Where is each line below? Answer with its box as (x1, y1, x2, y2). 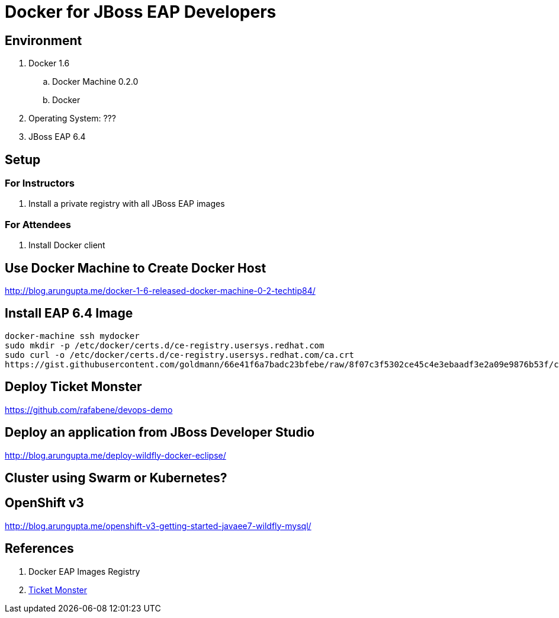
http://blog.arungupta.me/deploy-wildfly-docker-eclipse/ (5, 450, 226, 460)
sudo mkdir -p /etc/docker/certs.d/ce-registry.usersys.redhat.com (5, 340, 325, 350)
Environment (5, 33, 82, 48)
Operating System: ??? (28, 113, 116, 124)
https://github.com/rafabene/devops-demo (5, 404, 173, 415)
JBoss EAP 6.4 (28, 132, 86, 142)
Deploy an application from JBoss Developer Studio (5, 425, 315, 440)
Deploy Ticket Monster (5, 379, 142, 395)
